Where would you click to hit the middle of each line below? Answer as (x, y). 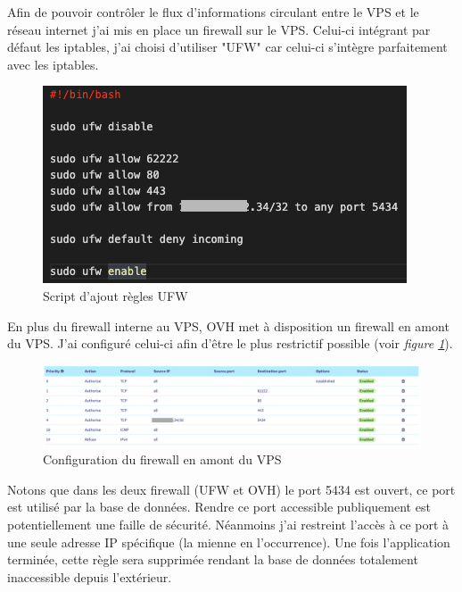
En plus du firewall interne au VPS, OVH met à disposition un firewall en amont (228, 325)
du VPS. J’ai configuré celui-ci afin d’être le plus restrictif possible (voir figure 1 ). (230, 343)
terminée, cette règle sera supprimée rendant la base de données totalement (213, 559)
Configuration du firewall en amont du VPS (162, 459)
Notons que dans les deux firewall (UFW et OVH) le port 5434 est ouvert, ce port (231, 489)
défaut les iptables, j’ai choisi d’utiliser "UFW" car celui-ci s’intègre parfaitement (227, 47)
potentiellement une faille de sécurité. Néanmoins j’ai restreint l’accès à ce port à (228, 525)
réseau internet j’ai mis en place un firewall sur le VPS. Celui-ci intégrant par (219, 29)
